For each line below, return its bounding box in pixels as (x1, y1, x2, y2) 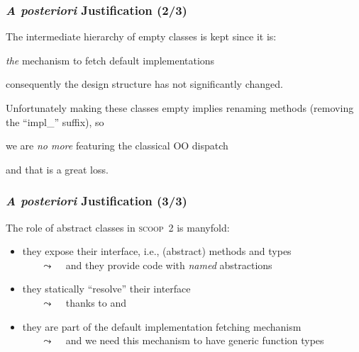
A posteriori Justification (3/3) (6, 192, 187, 210)
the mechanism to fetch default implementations (6, 52, 215, 67)
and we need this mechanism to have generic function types (65, 333, 324, 348)
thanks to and (65, 295, 127, 310)
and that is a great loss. (6, 161, 109, 176)
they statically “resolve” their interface (22, 281, 191, 296)
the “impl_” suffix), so (6, 114, 104, 129)
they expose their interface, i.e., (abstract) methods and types (22, 244, 292, 259)
